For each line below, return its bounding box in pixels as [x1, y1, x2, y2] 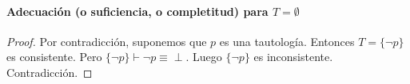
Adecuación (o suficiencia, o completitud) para [6, 2, 269, 19]
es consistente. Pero [6, 48, 102, 65]
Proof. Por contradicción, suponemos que [6, 32, 207, 49]
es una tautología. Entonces [219, 32, 355, 49]
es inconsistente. [253, 48, 333, 65]
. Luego [185, 48, 222, 65]
